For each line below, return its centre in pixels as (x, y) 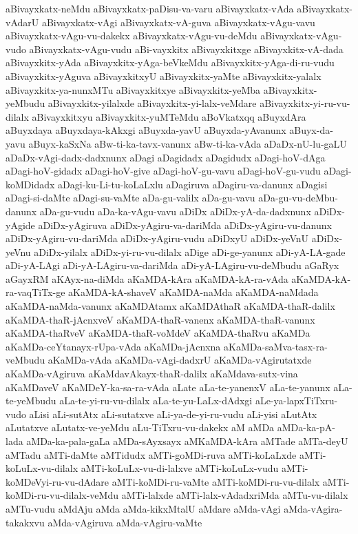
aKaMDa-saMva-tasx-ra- (276, 346)
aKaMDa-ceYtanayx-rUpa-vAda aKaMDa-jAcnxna (113, 346)
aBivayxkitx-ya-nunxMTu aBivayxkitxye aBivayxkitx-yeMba (133, 89)
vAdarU (22, 22)
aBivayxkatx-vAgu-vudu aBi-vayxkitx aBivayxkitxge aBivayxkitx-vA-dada (186, 49)
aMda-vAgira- (313, 508)
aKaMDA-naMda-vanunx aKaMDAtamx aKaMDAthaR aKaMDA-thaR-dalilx (170, 306)
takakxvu (25, 522)
